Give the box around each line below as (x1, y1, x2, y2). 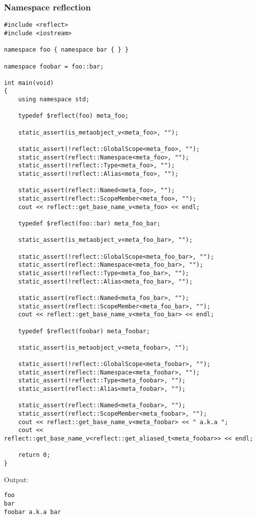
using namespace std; (18, 96, 89, 103)
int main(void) (4, 79, 54, 86)
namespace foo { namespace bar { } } (4, 46, 129, 54)
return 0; (18, 451, 51, 459)
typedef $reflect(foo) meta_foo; (18, 112, 129, 120)
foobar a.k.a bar (4, 508, 61, 516)
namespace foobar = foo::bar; (4, 63, 104, 70)
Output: (4, 474, 29, 484)
